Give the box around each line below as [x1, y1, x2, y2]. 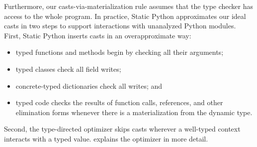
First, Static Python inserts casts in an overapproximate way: [4, 30, 191, 40]
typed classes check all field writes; [15, 63, 121, 74]
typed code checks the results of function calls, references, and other [15, 97, 223, 108]
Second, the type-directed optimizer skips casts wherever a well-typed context [4, 124, 241, 134]
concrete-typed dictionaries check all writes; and [15, 80, 163, 91]
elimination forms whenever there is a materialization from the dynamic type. [15, 107, 253, 117]
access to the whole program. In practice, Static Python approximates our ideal [4, 10, 246, 21]
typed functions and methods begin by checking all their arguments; [15, 47, 224, 57]
